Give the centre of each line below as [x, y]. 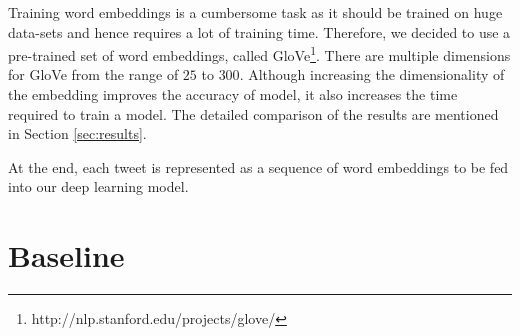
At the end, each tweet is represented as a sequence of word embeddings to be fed [258, 166]
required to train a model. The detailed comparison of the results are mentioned [253, 113]
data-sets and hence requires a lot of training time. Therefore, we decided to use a [259, 31]
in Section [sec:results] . [77, 133]
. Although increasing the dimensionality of [372, 74]
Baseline [66, 255]
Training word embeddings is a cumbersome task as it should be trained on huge [255, 12]
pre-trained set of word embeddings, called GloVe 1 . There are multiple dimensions [259, 53]
